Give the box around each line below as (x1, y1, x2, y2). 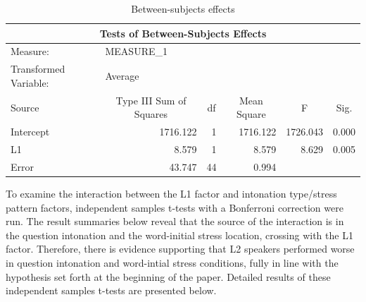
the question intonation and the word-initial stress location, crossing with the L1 (6, 227, 353, 242)
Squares (134, 107, 168, 121)
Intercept (11, 124, 50, 139)
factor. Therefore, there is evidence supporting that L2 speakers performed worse (6, 241, 355, 256)
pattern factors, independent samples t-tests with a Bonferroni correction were (6, 200, 343, 215)
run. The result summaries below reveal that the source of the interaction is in (6, 214, 344, 229)
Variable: (11, 75, 49, 90)
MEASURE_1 (105, 44, 168, 59)
